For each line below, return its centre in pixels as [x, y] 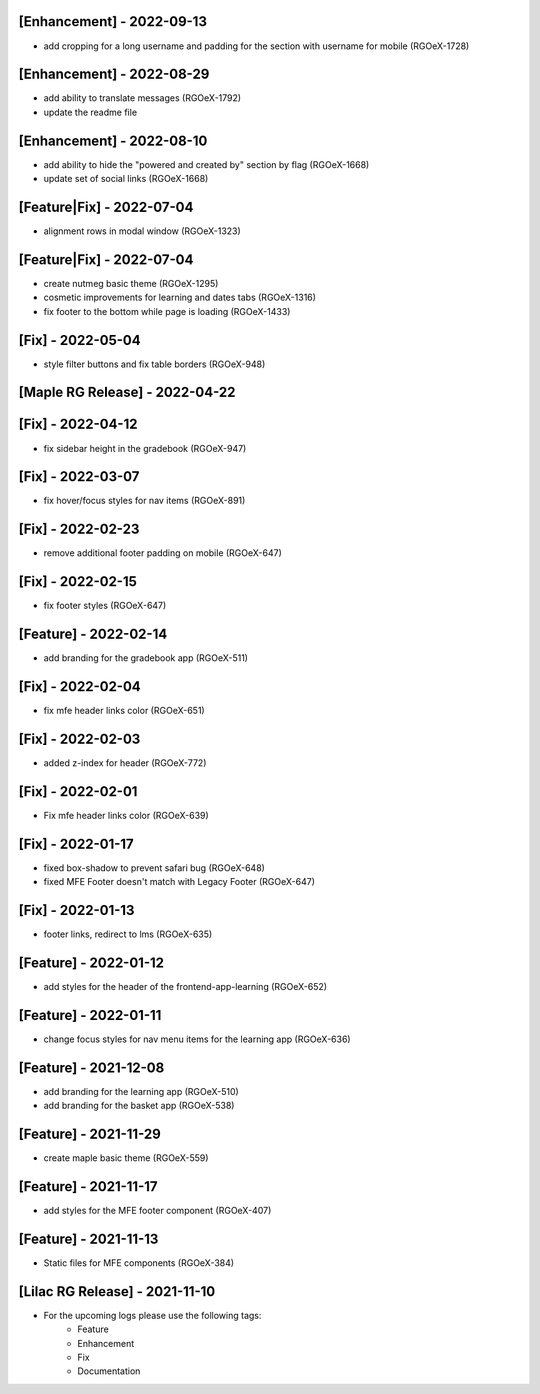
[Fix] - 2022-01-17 [76, 843]
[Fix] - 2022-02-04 [80, 686]
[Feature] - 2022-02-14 [93, 634]
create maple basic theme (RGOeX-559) [126, 1158]
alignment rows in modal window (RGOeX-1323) [142, 231]
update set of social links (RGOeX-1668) [126, 179]
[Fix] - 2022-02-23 [79, 529]
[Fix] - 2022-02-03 [79, 738]
